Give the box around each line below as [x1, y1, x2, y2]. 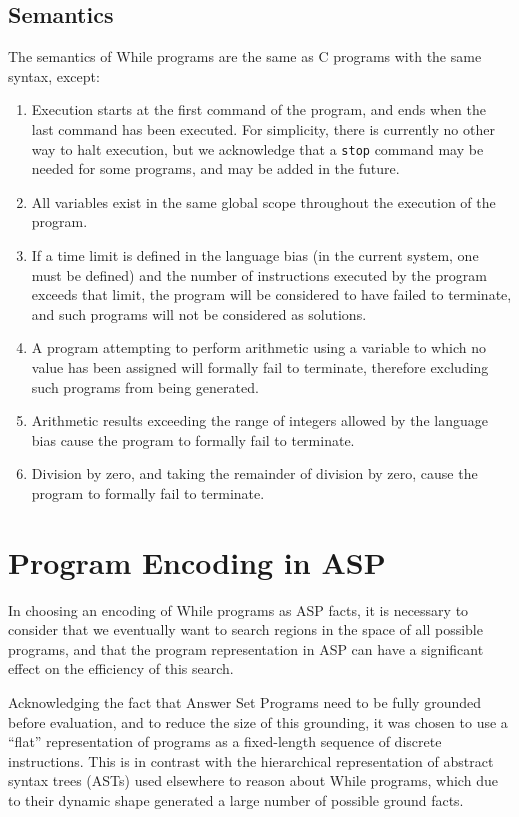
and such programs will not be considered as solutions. [31, 303, 367, 324]
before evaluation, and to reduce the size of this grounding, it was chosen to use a [8, 711, 508, 732]
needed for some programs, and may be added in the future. [31, 158, 400, 179]
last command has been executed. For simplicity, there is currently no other [31, 118, 495, 139]
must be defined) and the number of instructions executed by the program [31, 264, 487, 285]
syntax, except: [8, 65, 100, 86]
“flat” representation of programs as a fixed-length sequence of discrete [8, 731, 442, 752]
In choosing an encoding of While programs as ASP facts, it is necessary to [8, 599, 469, 620]
